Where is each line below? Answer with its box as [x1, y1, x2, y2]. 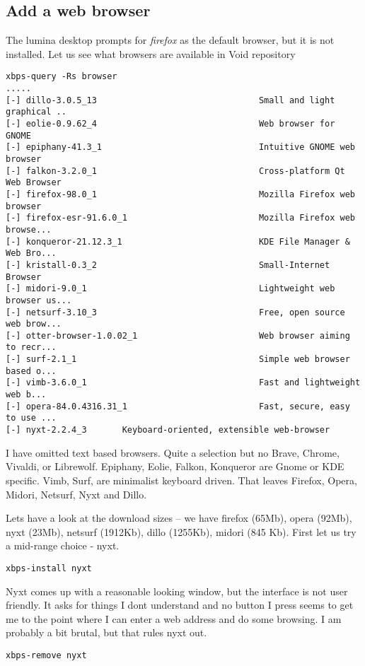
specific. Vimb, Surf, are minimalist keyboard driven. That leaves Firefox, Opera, [6, 472, 357, 487]
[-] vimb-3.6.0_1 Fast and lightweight [6, 378, 361, 388]
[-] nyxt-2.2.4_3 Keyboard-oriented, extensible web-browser [6, 425, 330, 436]
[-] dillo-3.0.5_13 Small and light [6, 95, 335, 105]
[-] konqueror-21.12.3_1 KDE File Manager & [6, 236, 350, 247]
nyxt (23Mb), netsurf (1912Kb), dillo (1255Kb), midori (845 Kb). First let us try [6, 524, 357, 539]
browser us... [6, 295, 72, 305]
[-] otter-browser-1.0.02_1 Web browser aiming [6, 330, 350, 341]
